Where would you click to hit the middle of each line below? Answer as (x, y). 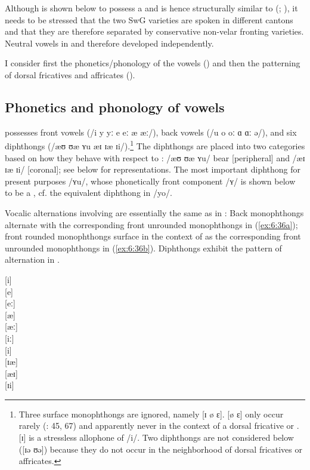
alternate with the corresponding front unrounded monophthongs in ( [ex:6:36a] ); (151, 224)
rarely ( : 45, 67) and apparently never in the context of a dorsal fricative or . (159, 426)
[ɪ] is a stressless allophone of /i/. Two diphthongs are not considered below (156, 437)
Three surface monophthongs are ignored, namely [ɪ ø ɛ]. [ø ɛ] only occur (151, 414)
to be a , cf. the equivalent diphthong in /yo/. (89, 193)
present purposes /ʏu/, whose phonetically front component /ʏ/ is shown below (150, 181)
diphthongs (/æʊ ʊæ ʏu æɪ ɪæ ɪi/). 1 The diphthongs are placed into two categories (155, 145)
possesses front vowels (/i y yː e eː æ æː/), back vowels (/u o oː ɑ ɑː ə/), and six (151, 132)
